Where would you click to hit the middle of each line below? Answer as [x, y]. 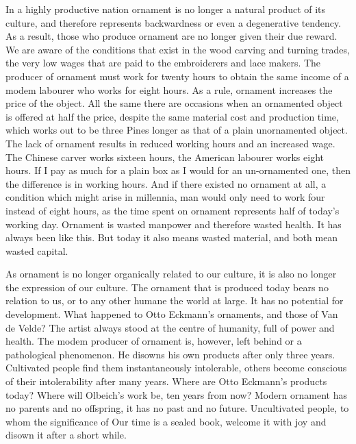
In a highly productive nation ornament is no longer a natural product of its [166, 9]
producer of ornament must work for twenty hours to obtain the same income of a [177, 76]
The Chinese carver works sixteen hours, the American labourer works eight [165, 157]
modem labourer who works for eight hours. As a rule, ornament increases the [169, 89]
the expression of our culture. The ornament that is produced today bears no [167, 287]
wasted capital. [37, 250]
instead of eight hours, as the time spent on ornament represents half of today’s [173, 210]
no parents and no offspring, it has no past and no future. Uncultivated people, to [177, 408]
